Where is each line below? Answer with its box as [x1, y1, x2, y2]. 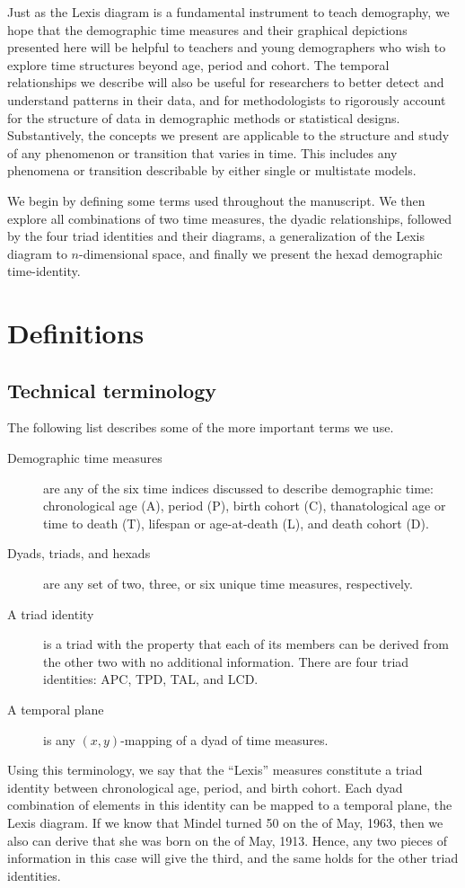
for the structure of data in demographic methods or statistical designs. [7, 108, 400, 127]
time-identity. [7, 262, 81, 280]
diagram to [7, 244, 67, 262]
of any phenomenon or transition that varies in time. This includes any [7, 143, 398, 162]
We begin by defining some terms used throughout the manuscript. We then [7, 191, 426, 209]
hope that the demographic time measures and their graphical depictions [7, 20, 408, 39]
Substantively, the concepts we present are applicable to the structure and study [7, 126, 450, 145]
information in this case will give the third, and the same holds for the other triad [7, 848, 459, 867]
